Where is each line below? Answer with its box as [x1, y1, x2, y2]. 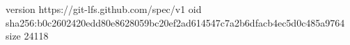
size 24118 [6, 29, 49, 43]
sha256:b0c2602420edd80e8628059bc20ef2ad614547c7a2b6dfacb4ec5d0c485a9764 [6, 15, 345, 29]
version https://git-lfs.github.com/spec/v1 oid [6, 2, 202, 16]
